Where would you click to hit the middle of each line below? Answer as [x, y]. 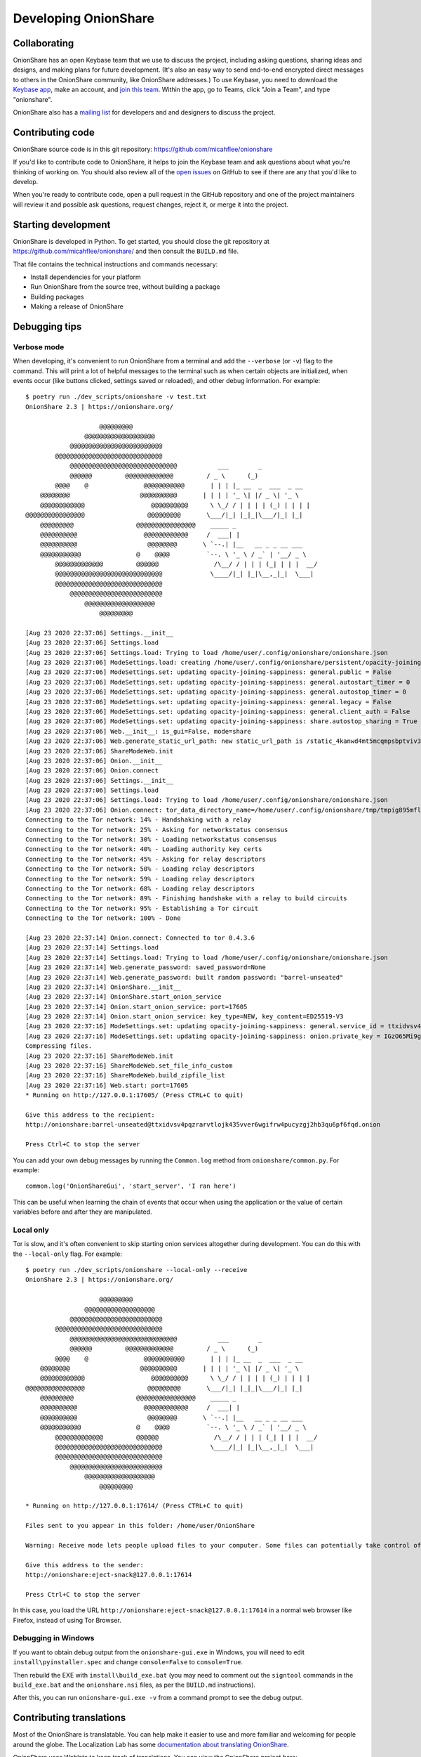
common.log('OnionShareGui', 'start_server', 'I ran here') [131, 1186]
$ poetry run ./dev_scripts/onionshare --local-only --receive [136, 1270]
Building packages [57, 297]
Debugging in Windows [54, 1638]
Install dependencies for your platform [86, 277]
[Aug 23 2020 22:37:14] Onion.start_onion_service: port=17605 [136, 1006]
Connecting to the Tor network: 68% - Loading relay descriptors [140, 888]
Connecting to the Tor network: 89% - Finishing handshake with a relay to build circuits [186, 899]
